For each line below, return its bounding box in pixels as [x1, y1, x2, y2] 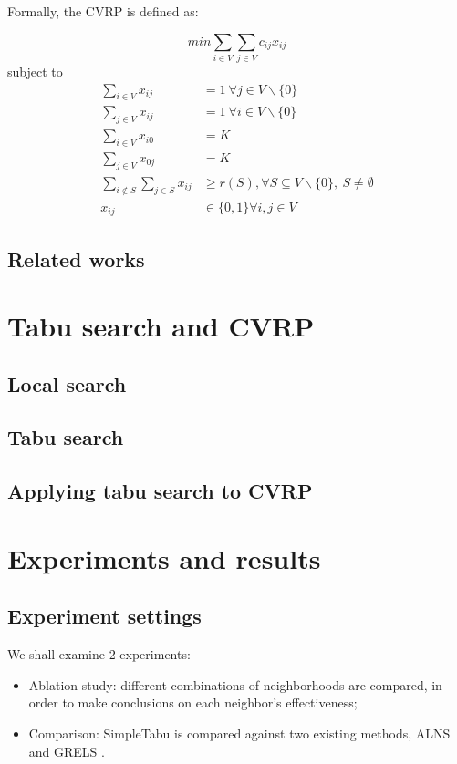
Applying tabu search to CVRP [7, 477, 313, 505]
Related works [7, 244, 145, 273]
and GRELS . [28, 741, 105, 760]
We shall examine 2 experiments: [7, 645, 191, 664]
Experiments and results [7, 539, 321, 576]
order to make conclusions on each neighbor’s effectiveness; [28, 693, 358, 712]
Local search [7, 369, 127, 397]
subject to [7, 61, 63, 80]
